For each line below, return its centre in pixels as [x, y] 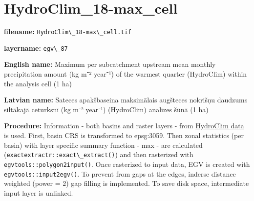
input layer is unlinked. [39, 192]
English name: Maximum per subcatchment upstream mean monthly [110, 64]
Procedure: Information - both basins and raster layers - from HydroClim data [124, 126]
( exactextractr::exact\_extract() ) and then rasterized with [99, 154]
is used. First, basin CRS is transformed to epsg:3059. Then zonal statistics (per [124, 135]
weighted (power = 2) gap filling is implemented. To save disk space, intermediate [127, 183]
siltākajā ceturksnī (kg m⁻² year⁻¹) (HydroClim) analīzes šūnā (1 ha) [106, 109]
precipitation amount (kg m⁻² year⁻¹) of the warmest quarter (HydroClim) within [126, 74]
